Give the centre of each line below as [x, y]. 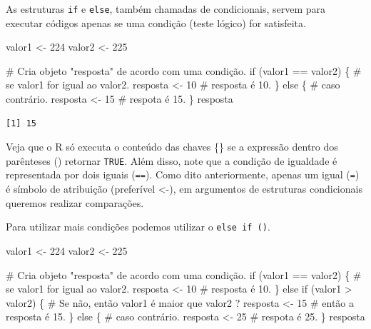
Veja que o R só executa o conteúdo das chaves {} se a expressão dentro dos [172, 147]
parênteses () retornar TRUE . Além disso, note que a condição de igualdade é [172, 160]
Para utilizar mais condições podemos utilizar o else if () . [138, 227]
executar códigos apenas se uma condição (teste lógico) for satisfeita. [156, 22]
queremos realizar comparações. [75, 202]
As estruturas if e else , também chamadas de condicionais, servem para [166, 9]
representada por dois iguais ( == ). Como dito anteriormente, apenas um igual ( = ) [183, 174]
